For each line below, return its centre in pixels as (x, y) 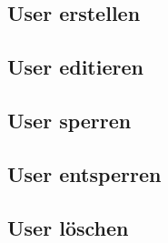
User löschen (68, 227)
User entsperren (84, 173)
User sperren (69, 120)
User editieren (75, 67)
